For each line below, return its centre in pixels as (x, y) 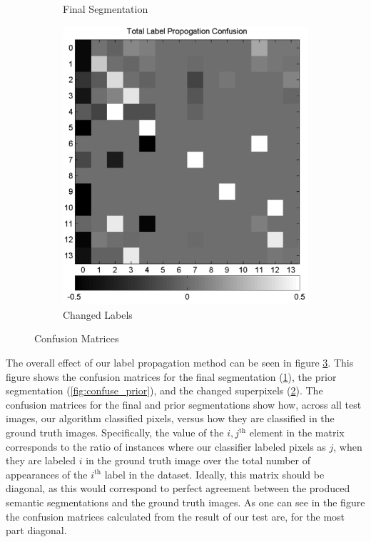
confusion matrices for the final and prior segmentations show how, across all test (184, 404)
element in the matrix (297, 433)
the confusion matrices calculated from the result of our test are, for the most (176, 516)
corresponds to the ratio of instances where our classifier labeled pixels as (166, 446)
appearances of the (47, 474)
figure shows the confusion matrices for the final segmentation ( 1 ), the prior (171, 376)
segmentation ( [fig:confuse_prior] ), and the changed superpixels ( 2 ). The (164, 390)
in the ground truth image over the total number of (198, 460)
